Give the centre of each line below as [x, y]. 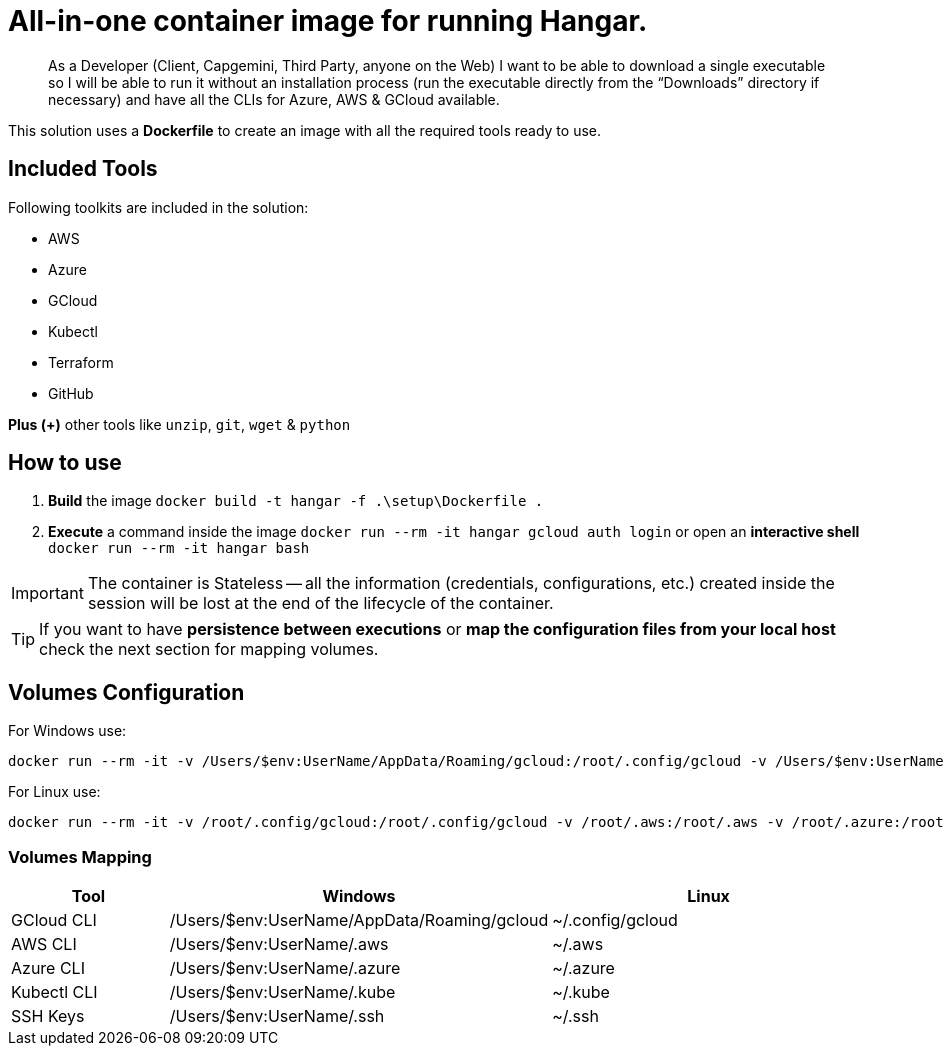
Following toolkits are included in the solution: [158, 207]
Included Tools [83, 169]
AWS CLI [44, 944]
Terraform [81, 362]
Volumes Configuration [126, 692]
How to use [65, 463]
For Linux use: [54, 792]
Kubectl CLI [54, 992]
